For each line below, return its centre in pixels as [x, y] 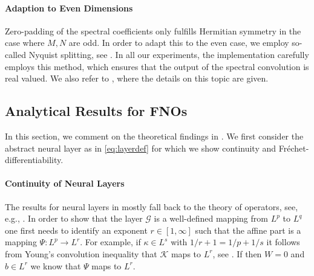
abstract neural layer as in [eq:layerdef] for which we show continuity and [141, 148]
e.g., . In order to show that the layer [74, 218]
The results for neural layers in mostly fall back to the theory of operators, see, [152, 206]
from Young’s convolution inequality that [81, 253]
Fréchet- [294, 148]
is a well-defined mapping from [211, 218]
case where [25, 43]
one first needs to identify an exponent [76, 230]
